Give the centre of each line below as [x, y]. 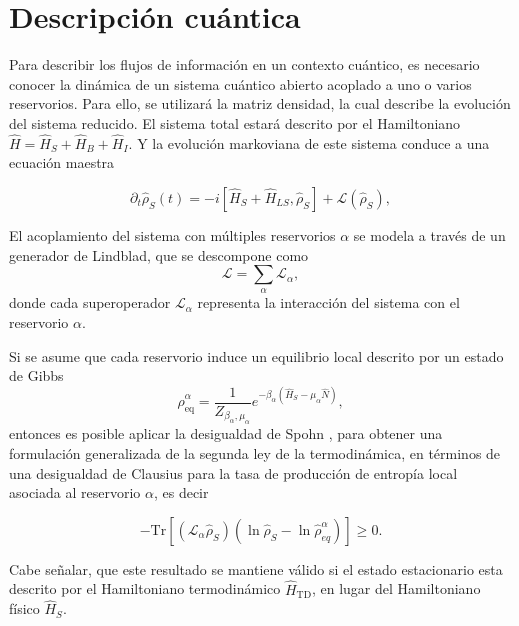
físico [24, 608]
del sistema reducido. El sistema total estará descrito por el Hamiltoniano [235, 122]
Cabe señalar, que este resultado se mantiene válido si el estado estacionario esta [256, 568]
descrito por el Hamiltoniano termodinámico [145, 588]
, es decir [181, 492]
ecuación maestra [62, 162]
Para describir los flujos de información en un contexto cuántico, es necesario [244, 64]
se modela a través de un [429, 234]
